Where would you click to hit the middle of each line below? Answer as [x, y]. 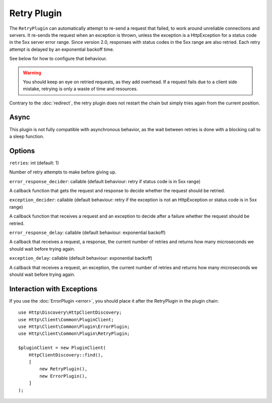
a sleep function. [27, 136]
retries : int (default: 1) [34, 163]
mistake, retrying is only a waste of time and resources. [80, 89]
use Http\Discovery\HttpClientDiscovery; [70, 312]
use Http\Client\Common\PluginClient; [66, 320]
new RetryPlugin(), [63, 369]
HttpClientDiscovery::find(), [66, 355]
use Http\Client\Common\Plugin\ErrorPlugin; [74, 327]
